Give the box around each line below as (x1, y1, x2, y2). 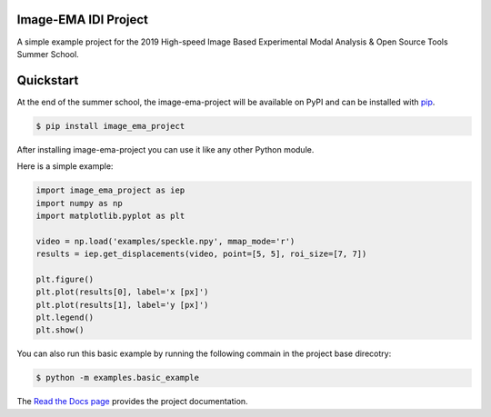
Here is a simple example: (16, 161, 114, 172)
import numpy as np (35, 198, 123, 208)
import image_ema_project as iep (35, 185, 185, 195)
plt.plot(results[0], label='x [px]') (35, 287, 209, 297)
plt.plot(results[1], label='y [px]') (35, 300, 209, 310)
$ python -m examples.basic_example (35, 372, 200, 383)
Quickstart (16, 73, 79, 88)
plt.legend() (35, 313, 95, 323)
